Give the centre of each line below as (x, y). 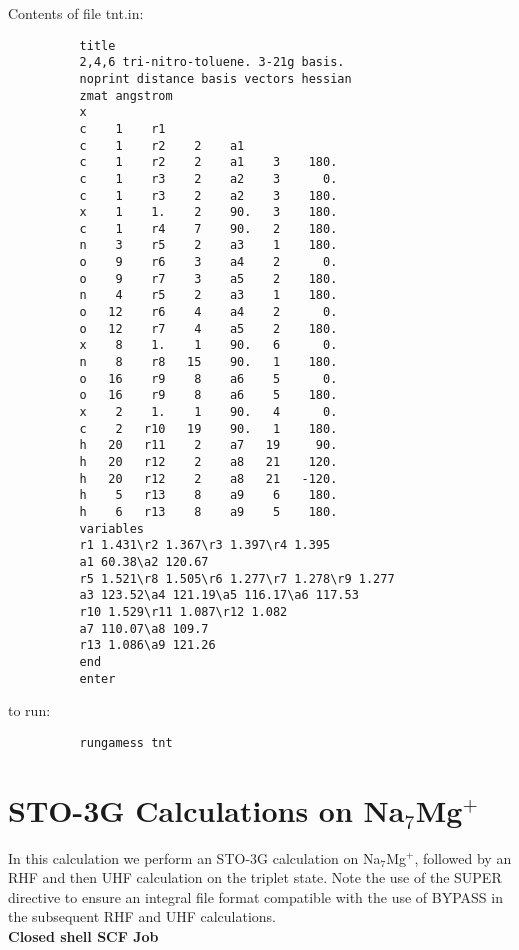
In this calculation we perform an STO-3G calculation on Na (194, 857)
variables (112, 528)
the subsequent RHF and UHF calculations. (142, 916)
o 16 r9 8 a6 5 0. (208, 378)
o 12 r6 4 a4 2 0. (208, 312)
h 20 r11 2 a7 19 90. (208, 445)
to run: (29, 710)
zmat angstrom (126, 95)
